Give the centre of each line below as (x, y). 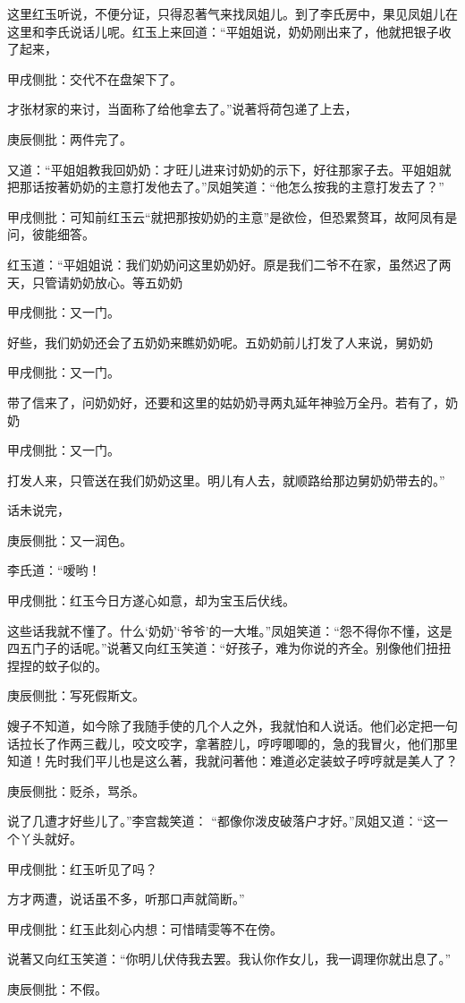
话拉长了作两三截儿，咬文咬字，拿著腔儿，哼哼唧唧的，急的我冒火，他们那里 (232, 743)
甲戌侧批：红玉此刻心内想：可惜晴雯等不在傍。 (145, 928)
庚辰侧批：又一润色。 (70, 540)
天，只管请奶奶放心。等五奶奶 (95, 282)
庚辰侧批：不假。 (57, 988)
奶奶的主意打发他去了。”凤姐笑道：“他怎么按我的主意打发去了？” (257, 187)
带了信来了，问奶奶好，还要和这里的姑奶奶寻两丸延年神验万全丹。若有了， (226, 402)
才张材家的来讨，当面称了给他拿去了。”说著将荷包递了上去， (182, 109)
